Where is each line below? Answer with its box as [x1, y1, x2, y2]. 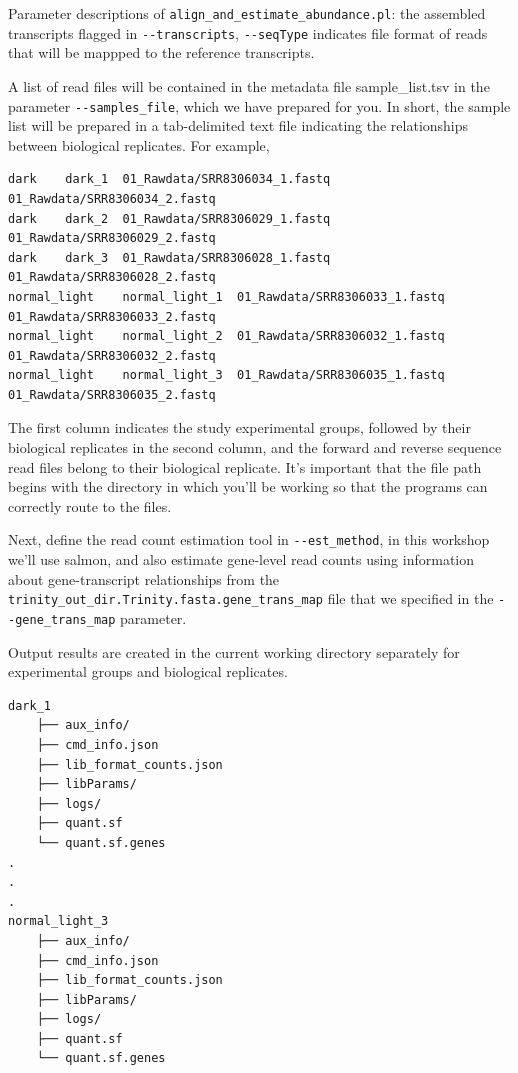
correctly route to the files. [8, 495, 172, 516]
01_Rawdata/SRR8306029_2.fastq [8, 231, 216, 246]
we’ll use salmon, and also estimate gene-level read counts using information [8, 549, 475, 570]
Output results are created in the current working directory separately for [8, 641, 460, 662]
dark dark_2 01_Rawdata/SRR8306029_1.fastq [8, 211, 331, 226]
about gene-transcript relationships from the [8, 568, 280, 589]
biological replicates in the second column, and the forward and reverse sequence [8, 437, 502, 458]
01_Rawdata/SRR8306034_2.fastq [8, 191, 216, 206]
